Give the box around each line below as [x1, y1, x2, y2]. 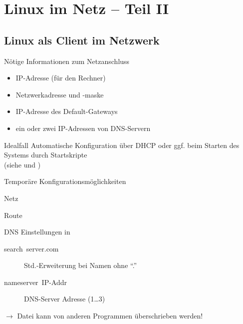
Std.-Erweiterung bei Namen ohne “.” [24, 260, 137, 270]
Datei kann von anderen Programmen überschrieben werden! [17, 310, 203, 321]
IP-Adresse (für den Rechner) [15, 72, 106, 83]
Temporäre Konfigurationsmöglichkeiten [4, 176, 126, 186]
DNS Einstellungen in [4, 226, 70, 237]
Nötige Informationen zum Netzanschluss [4, 55, 130, 66]
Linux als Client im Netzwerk [4, 32, 160, 47]
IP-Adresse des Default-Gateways [15, 106, 118, 116]
